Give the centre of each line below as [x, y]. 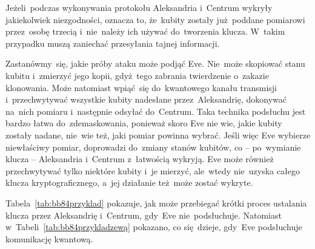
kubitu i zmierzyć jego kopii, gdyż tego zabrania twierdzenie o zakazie [137, 75]
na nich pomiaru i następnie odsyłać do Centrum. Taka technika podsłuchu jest [156, 111]
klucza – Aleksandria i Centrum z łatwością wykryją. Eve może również [140, 159]
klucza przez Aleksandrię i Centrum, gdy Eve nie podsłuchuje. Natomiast [144, 215]
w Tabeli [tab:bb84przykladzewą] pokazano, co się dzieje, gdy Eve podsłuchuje [154, 227]
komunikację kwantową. [49, 238]
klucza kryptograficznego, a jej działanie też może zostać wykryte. [129, 182]
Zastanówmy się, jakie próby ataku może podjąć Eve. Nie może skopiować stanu [155, 63]
